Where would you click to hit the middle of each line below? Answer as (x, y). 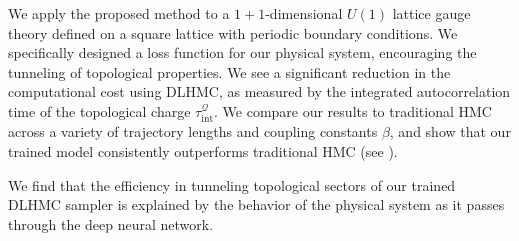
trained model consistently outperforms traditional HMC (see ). (203, 150)
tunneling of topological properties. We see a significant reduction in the (229, 71)
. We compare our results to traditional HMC (353, 110)
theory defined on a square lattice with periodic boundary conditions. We (233, 32)
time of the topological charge (99, 110)
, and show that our (450, 131)
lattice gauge (431, 13)
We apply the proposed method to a (119, 13)
